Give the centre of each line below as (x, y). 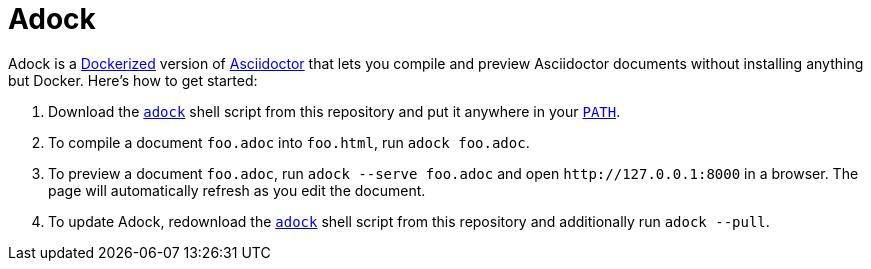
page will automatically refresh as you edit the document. (237, 190)
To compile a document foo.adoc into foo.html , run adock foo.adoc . (289, 142)
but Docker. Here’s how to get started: (133, 80)
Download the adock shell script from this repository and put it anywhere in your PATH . (334, 111)
